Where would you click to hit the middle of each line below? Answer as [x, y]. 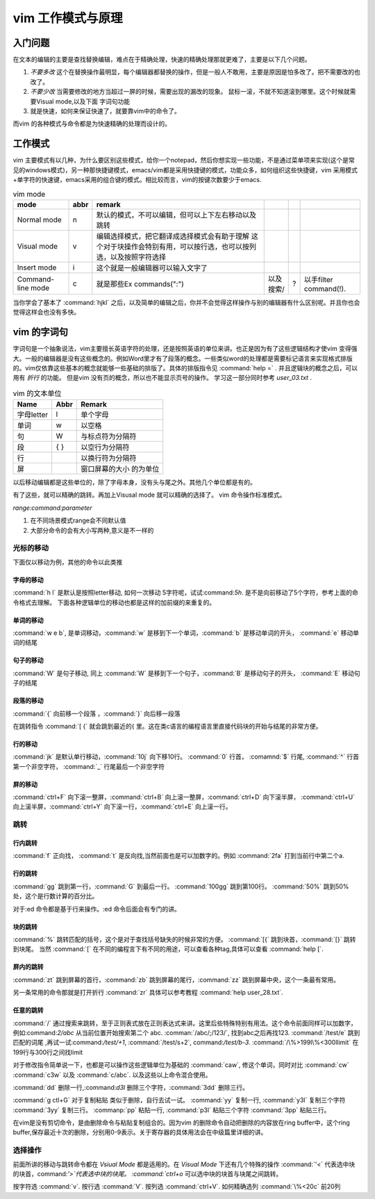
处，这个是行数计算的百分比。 [56, 896]
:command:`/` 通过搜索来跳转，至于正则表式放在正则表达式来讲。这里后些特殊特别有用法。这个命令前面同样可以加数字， [185, 1023]
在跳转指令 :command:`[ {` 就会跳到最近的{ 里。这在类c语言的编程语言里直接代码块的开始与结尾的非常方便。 [167, 726]
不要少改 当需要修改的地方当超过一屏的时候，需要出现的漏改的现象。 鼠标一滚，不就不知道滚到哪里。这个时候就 [190, 92]
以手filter [318, 279]
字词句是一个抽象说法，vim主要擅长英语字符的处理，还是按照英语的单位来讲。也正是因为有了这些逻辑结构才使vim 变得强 [185, 349]
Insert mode [37, 267]
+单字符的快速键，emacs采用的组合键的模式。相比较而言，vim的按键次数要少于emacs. [137, 180]
